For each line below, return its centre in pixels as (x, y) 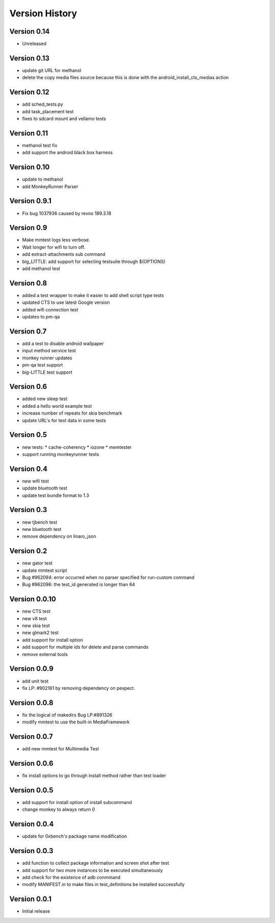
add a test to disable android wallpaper (63, 344)
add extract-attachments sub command (64, 254)
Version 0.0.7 (31, 737)
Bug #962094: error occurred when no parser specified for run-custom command (108, 577)
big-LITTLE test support (47, 372)
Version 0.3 (28, 510)
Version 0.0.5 (31, 790)
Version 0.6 (28, 387)
